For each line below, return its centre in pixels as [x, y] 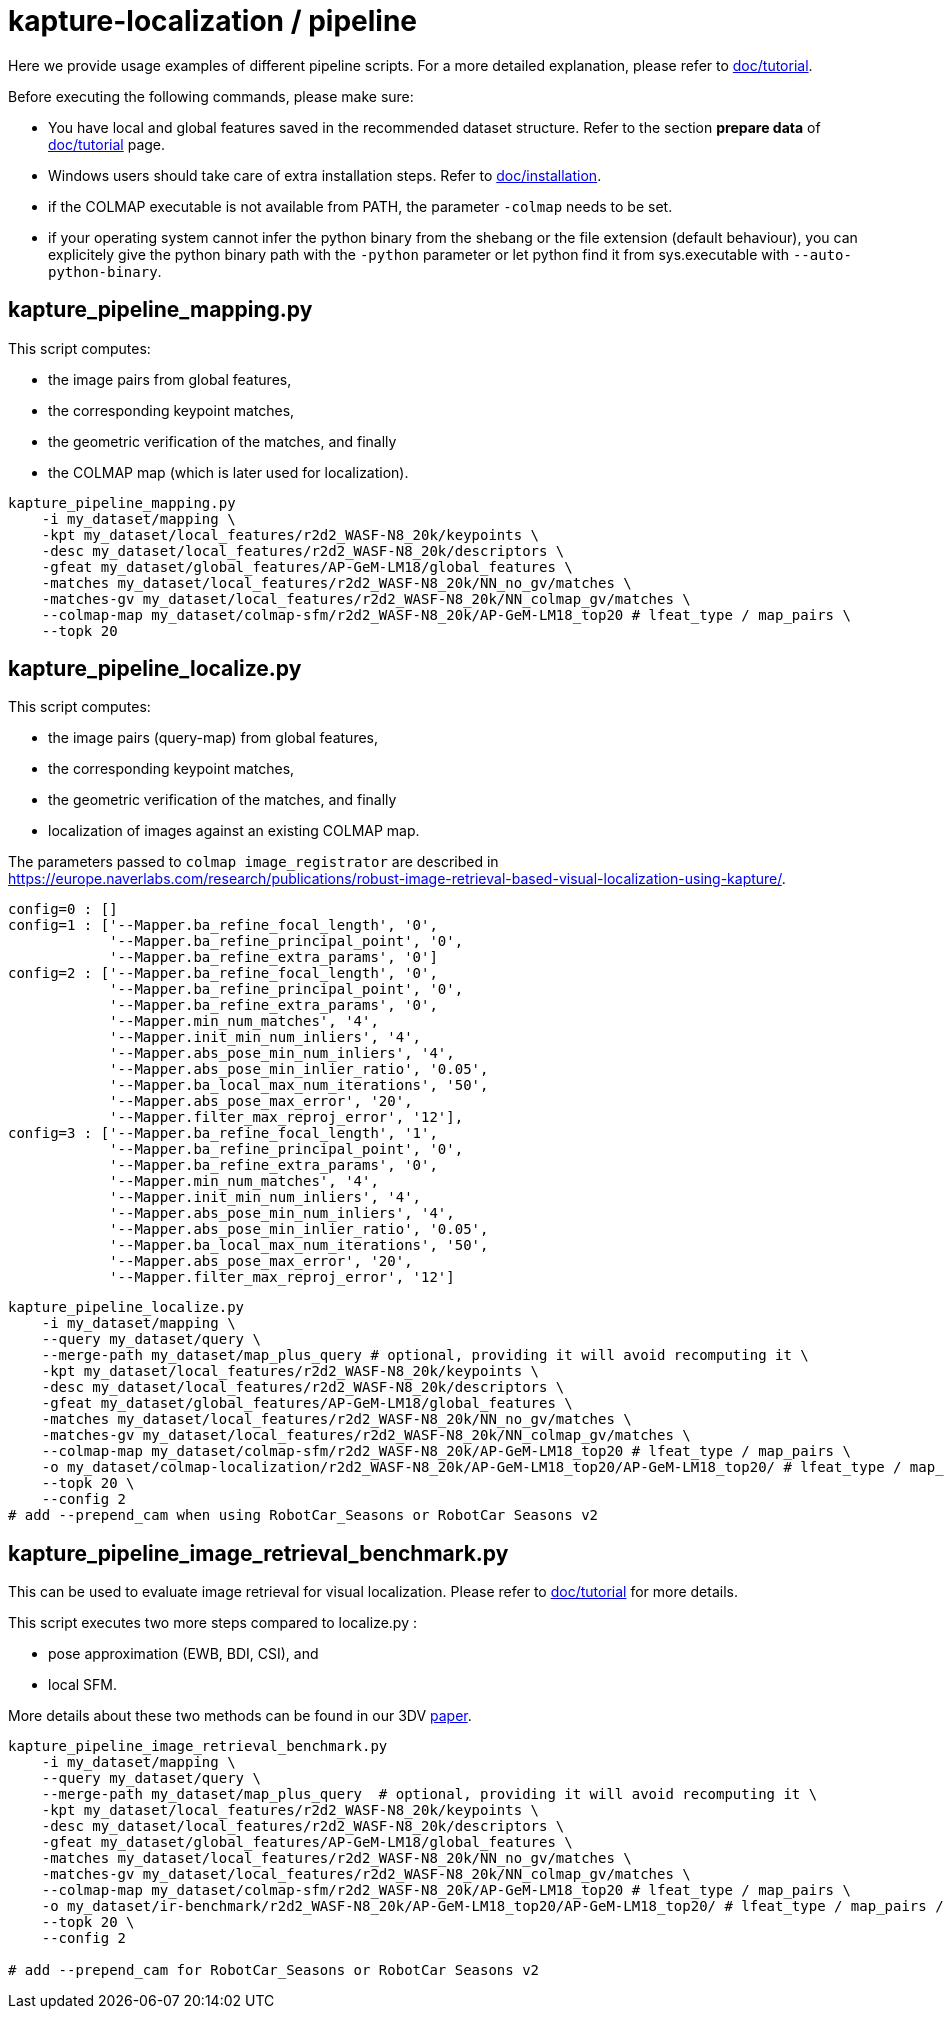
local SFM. [83, 1685]
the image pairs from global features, [170, 379]
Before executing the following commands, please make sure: [211, 96]
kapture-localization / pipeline [212, 21]
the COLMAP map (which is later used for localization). [228, 472]
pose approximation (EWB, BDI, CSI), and [183, 1654]
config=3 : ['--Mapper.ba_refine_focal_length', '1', [223, 1133]
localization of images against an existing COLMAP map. [234, 831]
